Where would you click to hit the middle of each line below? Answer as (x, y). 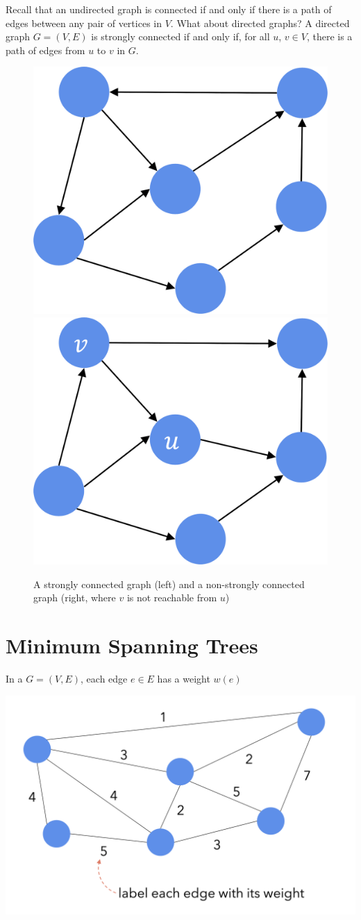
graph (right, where (75, 597)
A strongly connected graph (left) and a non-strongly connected (169, 584)
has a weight (184, 679)
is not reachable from (172, 597)
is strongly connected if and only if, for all (180, 36)
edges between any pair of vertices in (84, 23)
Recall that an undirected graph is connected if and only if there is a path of (169, 9)
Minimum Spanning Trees (132, 645)
